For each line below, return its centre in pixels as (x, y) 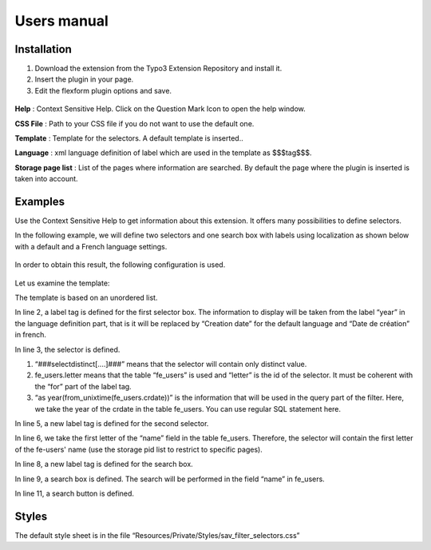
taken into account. (47, 179)
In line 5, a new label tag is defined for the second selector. (112, 423)
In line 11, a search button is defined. (75, 493)
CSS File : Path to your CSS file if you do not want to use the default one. (134, 123)
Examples (40, 201)
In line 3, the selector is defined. (67, 349)
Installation (43, 49)
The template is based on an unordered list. (86, 298)
